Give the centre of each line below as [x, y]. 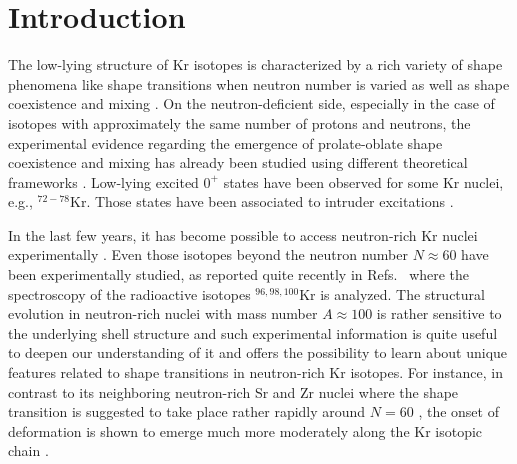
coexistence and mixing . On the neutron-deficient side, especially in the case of [251, 103]
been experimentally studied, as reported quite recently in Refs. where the [239, 274]
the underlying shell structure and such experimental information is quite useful [253, 332]
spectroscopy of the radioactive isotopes [129, 293]
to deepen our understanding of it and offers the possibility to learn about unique [258, 352]
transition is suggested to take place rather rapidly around [187, 411]
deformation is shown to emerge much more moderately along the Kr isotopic [245, 430]
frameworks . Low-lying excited [103, 181]
